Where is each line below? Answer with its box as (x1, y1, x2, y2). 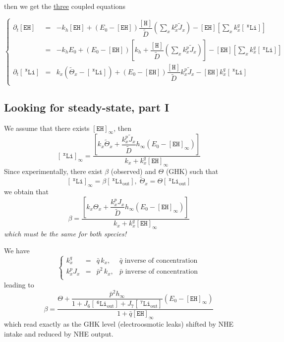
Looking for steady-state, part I (4, 99, 170, 114)
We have (4, 245, 30, 255)
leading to (4, 279, 34, 289)
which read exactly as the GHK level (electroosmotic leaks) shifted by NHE (4, 318, 234, 329)
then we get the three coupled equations (4, 1, 126, 11)
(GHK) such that (166, 166, 219, 176)
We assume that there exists (4, 122, 90, 133)
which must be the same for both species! (4, 228, 127, 238)
